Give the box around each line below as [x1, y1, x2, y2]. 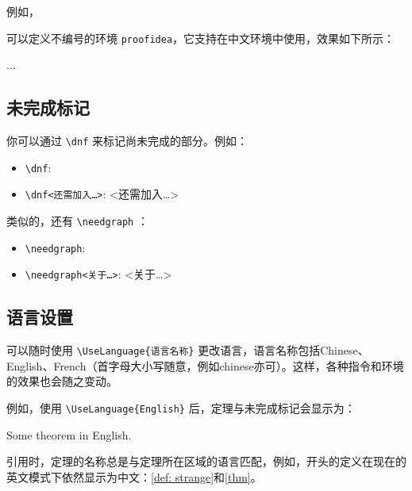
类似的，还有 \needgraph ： [6, 213, 148, 229]
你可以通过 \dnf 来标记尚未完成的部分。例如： [6, 132, 248, 149]
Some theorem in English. [6, 426, 132, 443]
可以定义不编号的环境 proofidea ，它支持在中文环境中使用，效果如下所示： [6, 29, 395, 46]
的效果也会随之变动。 [6, 373, 117, 389]
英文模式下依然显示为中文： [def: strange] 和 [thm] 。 [6, 468, 262, 485]
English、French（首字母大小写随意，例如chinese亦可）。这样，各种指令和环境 [6, 357, 404, 374]
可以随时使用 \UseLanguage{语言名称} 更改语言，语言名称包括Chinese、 [6, 342, 369, 359]
